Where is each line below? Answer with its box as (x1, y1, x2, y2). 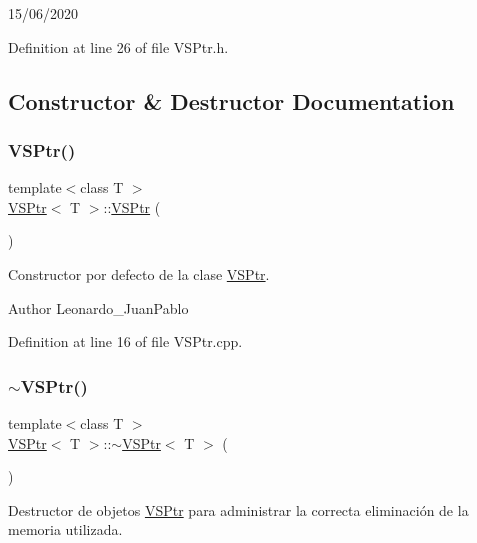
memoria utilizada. (8, 519, 123, 540)
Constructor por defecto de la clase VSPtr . (8, 263, 270, 284)
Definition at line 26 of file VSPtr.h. (8, 36, 229, 57)
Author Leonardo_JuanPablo (8, 297, 189, 318)
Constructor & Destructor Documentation (8, 85, 455, 116)
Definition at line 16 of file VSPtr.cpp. (8, 331, 243, 352)
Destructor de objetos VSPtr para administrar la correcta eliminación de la (8, 499, 469, 520)
